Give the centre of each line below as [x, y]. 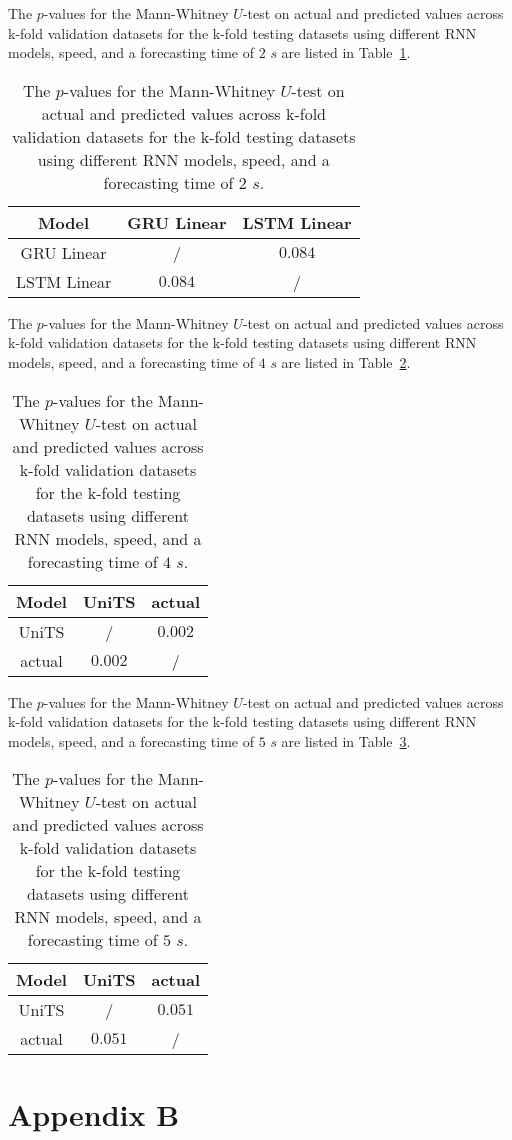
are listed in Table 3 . [346, 740]
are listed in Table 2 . [346, 361]
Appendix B [94, 1113]
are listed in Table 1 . [346, 52]
